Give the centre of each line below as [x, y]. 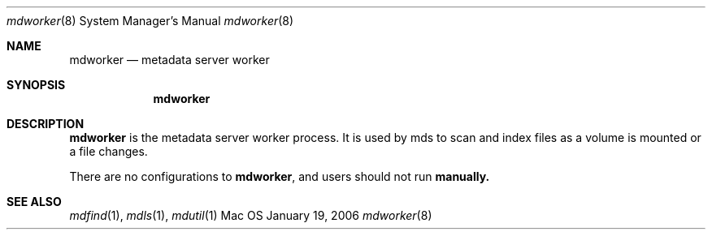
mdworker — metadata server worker [169, 60]
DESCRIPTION [46, 124]
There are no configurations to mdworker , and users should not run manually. [280, 176]
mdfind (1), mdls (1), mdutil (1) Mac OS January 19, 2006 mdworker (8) [251, 215]
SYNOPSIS [36, 85]
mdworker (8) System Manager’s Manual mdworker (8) [150, 21]
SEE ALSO [34, 202]
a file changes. [109, 151]
